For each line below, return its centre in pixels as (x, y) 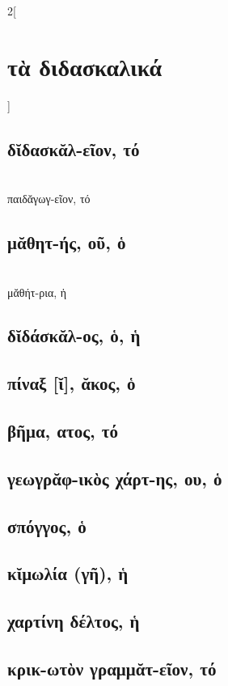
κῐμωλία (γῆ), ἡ (68, 573)
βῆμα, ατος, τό (63, 431)
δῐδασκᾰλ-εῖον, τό (74, 148)
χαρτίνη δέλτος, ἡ (74, 621)
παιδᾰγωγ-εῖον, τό (49, 199)
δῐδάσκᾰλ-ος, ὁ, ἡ (74, 335)
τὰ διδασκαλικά (85, 66)
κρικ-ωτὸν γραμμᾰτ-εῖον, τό (112, 668)
